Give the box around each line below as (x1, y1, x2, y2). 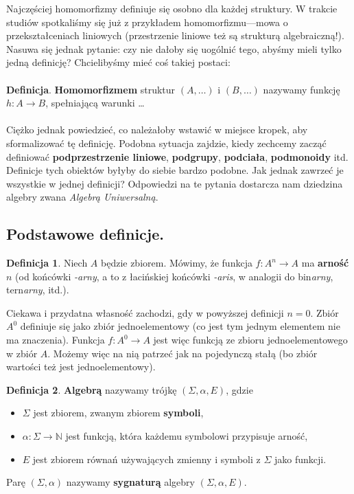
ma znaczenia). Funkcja (6, 333, 105, 347)
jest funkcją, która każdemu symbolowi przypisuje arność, (65, 429, 308, 443)
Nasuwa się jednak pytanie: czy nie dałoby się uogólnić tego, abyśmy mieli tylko (6, 41, 342, 56)
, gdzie (226, 382, 253, 396)
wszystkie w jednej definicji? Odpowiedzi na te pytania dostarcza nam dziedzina (6, 176, 343, 190)
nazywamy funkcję (263, 82, 340, 96)
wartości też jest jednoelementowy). (6, 359, 156, 374)
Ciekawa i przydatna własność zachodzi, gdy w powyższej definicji (6, 305, 284, 319)
